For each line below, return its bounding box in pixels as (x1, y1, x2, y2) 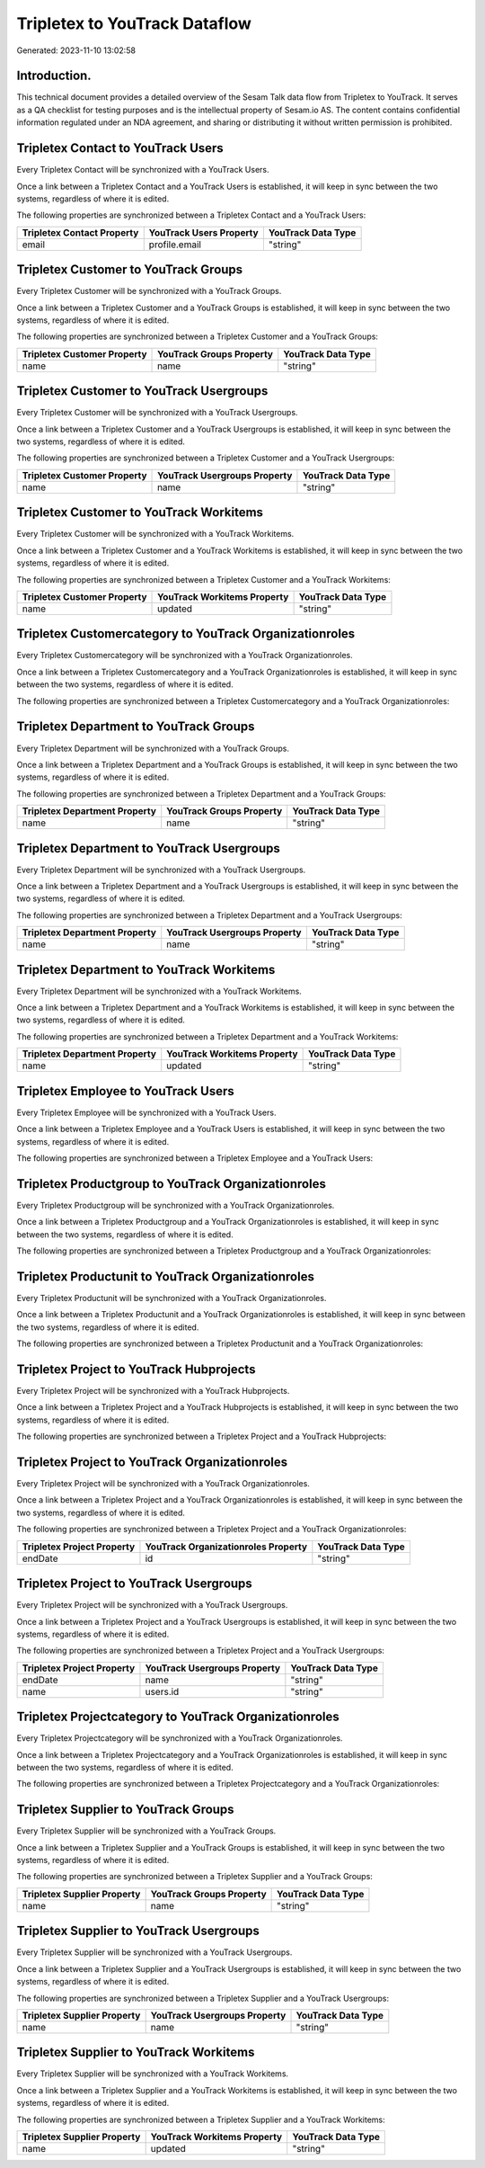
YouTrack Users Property (148, 226, 260, 238)
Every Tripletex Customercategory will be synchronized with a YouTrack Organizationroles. (16, 650, 354, 661)
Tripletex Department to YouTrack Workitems (16, 962, 276, 977)
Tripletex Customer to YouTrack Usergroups (16, 383, 269, 399)
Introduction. (16, 68, 92, 84)
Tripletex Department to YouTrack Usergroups (16, 841, 280, 856)
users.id (145, 1685, 180, 1698)
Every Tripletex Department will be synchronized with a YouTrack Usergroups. (16, 864, 306, 875)
